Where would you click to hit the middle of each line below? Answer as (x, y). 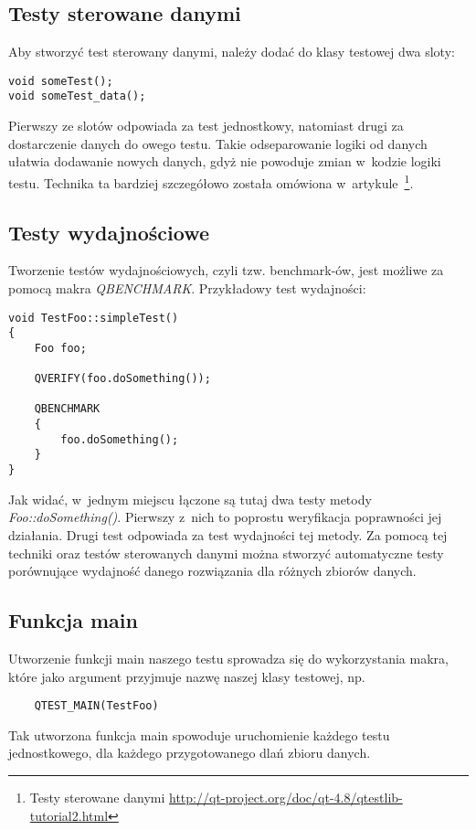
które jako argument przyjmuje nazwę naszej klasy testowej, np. (187, 676)
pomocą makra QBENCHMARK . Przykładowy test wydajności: (187, 287)
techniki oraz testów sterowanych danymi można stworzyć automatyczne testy (226, 553)
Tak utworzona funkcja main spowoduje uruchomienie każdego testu (199, 734)
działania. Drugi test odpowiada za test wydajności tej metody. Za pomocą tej (228, 534)
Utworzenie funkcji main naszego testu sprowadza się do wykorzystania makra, (228, 658)
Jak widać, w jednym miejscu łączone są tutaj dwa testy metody (190, 499)
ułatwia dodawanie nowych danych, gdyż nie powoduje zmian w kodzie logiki (225, 161)
